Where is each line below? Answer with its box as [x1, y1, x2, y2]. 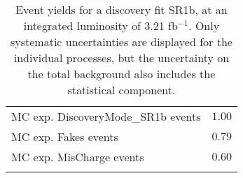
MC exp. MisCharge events [11, 149, 144, 165]
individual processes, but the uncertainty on [13, 50, 230, 66]
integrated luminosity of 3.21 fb [23, 17, 178, 34]
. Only [188, 17, 220, 34]
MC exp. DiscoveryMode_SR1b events [11, 108, 201, 124]
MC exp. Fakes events [11, 128, 118, 144]
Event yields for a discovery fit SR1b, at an [15, 1, 228, 17]
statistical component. [67, 82, 176, 98]
